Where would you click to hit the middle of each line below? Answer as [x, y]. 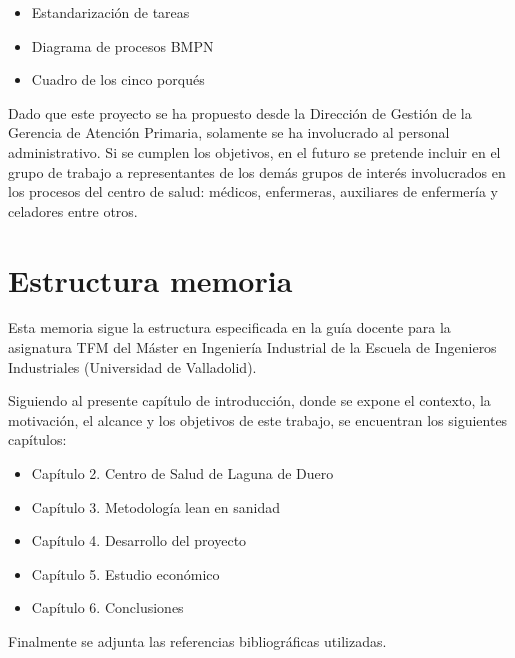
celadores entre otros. [73, 210]
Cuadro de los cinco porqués [118, 79]
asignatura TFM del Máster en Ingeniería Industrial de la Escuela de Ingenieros [252, 347]
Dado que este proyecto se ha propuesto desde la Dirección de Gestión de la [240, 112]
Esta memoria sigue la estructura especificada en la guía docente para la [229, 327]
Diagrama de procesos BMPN [122, 45]
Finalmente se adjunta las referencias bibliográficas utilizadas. [197, 641]
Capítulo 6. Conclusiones [107, 607]
